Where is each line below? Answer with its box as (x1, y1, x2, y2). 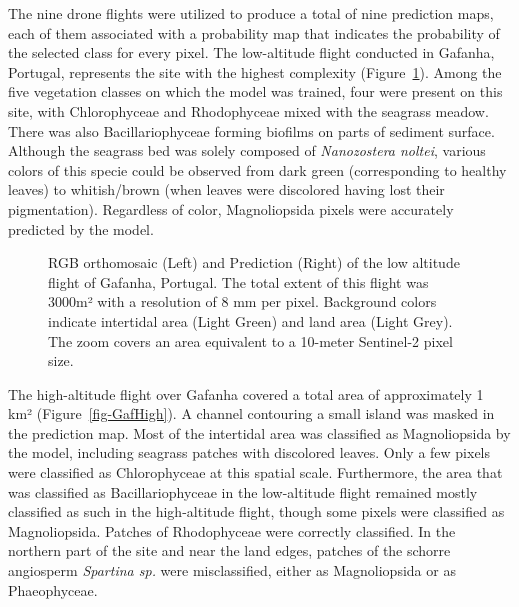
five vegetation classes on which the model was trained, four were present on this (8, 81, 503, 102)
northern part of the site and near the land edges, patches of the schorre (8, 540, 451, 561)
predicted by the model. (8, 218, 154, 239)
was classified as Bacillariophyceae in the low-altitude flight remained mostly (8, 481, 478, 502)
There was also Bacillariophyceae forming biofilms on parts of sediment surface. (8, 120, 495, 141)
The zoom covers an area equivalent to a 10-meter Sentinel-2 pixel (48, 330, 453, 351)
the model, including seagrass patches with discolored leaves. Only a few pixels (8, 442, 491, 463)
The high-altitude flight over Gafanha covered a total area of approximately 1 (8, 383, 484, 404)
